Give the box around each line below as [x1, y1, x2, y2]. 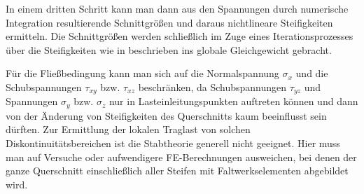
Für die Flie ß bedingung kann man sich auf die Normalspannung [6, 66, 279, 81]
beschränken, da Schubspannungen [138, 79, 287, 94]
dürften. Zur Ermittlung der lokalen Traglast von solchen [6, 122, 251, 137]
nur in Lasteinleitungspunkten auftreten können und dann [108, 94, 358, 109]
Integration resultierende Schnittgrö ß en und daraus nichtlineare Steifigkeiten [6, 15, 333, 29]
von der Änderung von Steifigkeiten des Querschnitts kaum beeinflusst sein [6, 108, 327, 123]
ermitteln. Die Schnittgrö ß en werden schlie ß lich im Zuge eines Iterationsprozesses [6, 29, 353, 43]
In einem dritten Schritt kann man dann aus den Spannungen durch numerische [6, 1, 349, 15]
